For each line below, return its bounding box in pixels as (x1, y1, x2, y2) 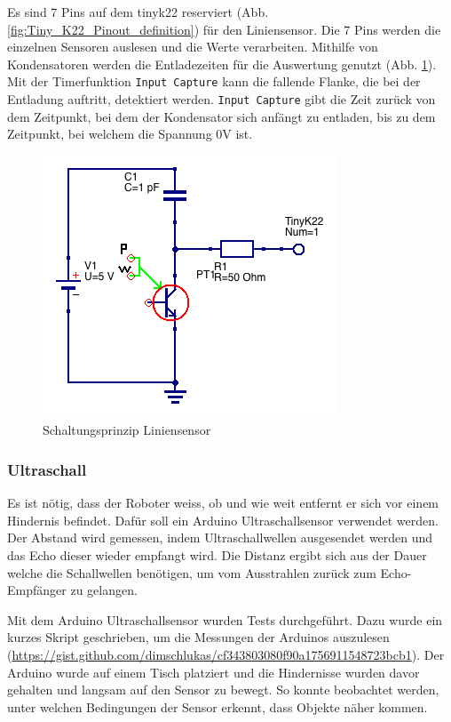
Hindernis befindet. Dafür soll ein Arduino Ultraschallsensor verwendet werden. (7, 510, 439, 529)
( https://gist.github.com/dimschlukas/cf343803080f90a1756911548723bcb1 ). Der (7, 646, 445, 664)
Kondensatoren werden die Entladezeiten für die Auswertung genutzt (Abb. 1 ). (7, 54, 437, 73)
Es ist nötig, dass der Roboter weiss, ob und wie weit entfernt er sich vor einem (7, 493, 439, 512)
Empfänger (7, 581, 67, 599)
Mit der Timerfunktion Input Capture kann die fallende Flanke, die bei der (7, 72, 421, 91)
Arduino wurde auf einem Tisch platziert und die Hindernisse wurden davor (7, 662, 420, 681)
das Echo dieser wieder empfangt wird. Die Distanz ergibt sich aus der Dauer (7, 546, 427, 565)
